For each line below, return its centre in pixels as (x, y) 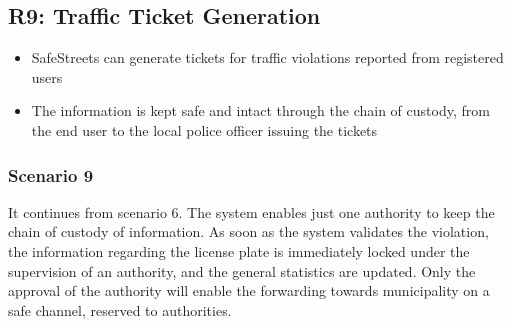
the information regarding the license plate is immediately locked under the (239, 250)
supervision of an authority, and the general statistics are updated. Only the (242, 270)
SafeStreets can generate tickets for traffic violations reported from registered (267, 57)
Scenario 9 (51, 174)
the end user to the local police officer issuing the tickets (204, 129)
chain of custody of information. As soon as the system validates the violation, (248, 231)
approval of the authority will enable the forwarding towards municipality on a (249, 290)
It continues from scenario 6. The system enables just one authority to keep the (251, 211)
